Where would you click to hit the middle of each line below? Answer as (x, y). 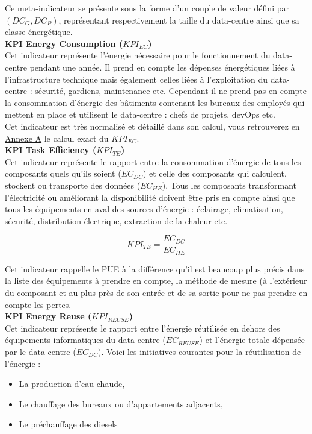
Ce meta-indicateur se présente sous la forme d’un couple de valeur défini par (147, 8)
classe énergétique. (39, 32)
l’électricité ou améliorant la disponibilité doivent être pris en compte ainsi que (150, 197)
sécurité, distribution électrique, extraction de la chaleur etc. (116, 220)
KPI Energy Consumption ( (64, 43)
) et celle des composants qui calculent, (215, 173)
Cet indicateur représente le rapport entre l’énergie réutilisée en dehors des (142, 328)
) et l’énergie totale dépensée (252, 340)
